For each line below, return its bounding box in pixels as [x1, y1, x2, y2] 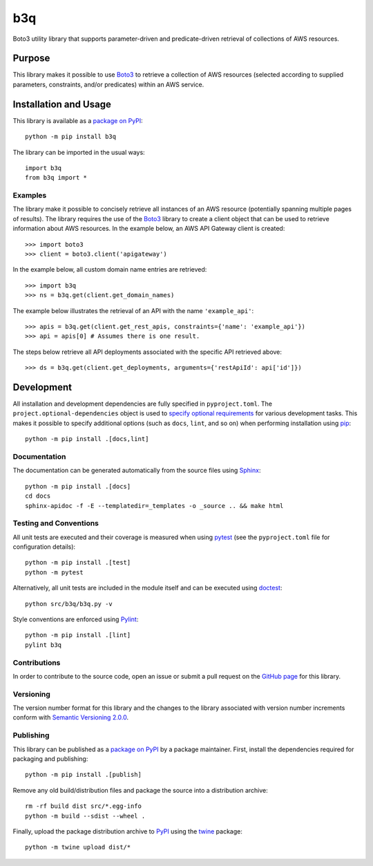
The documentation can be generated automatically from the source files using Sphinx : [12, 467, 261, 475]
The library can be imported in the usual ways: [12, 148, 145, 156]
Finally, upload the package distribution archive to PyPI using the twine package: [12, 827, 243, 836]
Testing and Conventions [12, 518, 99, 528]
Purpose [12, 53, 50, 64]
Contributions [12, 657, 61, 667]
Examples [12, 191, 47, 200]
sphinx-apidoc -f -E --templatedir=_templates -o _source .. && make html [25, 502, 284, 509]
